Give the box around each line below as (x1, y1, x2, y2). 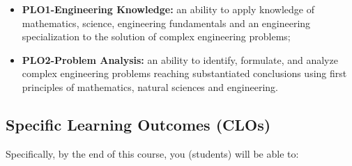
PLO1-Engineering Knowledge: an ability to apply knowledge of (22, 2, 314, 16)
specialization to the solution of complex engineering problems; (22, 29, 291, 44)
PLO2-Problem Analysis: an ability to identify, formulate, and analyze (22, 52, 338, 67)
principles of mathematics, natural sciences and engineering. (22, 79, 278, 94)
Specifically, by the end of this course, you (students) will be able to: (6, 146, 299, 160)
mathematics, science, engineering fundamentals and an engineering (22, 15, 311, 30)
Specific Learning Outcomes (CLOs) (6, 113, 271, 135)
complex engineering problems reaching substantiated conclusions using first (22, 66, 347, 81)
